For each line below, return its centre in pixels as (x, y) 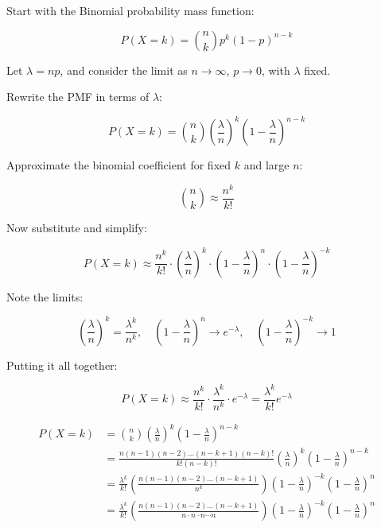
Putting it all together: (62, 365)
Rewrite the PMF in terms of (78, 97)
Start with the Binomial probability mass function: (130, 10)
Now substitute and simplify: (77, 228)
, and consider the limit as (124, 70)
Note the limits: (45, 296)
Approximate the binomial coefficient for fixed (119, 165)
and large (266, 165)
